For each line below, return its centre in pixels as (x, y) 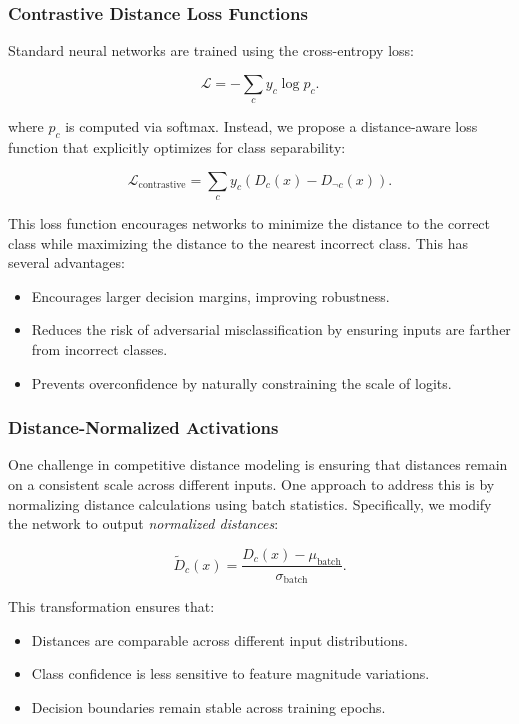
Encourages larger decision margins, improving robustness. (210, 295)
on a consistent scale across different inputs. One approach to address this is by (251, 483)
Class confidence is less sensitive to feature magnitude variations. (230, 673)
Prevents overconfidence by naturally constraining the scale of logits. (241, 382)
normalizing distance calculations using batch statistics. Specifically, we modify (250, 503)
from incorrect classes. (99, 348)
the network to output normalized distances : (143, 523)
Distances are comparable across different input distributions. (219, 639)
